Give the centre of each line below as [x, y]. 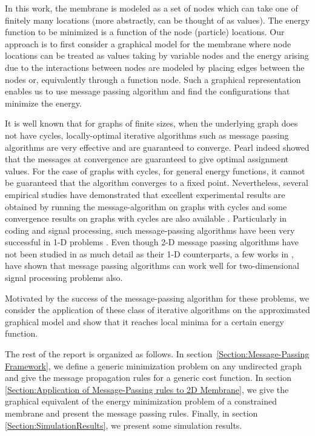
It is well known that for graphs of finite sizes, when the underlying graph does [151, 123]
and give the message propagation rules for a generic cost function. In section [148, 378]
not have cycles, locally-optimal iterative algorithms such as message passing [147, 135]
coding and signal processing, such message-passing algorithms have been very [150, 230]
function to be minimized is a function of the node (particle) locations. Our [145, 32]
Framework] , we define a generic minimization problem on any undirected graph [154, 365]
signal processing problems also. [64, 278]
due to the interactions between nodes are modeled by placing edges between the [155, 67]
